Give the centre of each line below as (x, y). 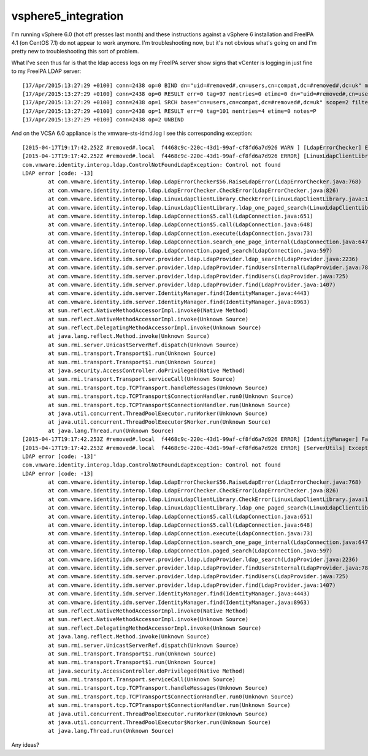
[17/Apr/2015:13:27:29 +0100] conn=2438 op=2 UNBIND (103, 120)
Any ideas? (25, 744)
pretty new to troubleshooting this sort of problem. (75, 52)
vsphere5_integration (67, 16)
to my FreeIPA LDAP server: (46, 71)
